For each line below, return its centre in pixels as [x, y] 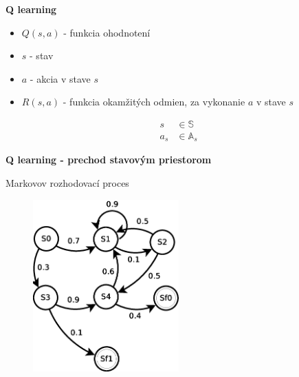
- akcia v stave [60, 78]
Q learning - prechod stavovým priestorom [109, 160]
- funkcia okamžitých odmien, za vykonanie [154, 102]
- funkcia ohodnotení [107, 32]
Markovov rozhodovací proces [67, 183]
